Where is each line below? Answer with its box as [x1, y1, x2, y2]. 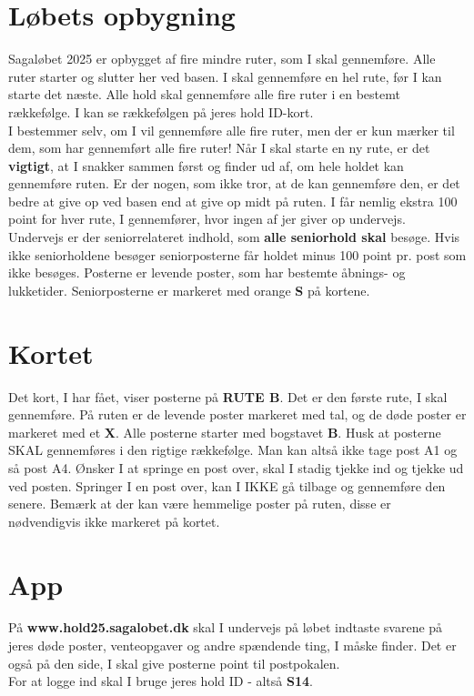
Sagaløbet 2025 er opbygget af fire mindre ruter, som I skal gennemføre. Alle [8, 49, 436, 68]
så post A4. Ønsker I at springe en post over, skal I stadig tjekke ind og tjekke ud [8, 458, 464, 477]
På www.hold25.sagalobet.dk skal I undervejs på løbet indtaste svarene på [8, 618, 443, 637]
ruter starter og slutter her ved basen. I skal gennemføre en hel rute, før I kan [8, 66, 442, 86]
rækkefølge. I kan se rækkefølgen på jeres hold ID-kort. [8, 102, 314, 121]
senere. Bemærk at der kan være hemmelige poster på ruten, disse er [8, 494, 391, 513]
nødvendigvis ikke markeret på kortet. [8, 511, 220, 530]
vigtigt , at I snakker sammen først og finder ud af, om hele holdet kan [8, 156, 404, 175]
